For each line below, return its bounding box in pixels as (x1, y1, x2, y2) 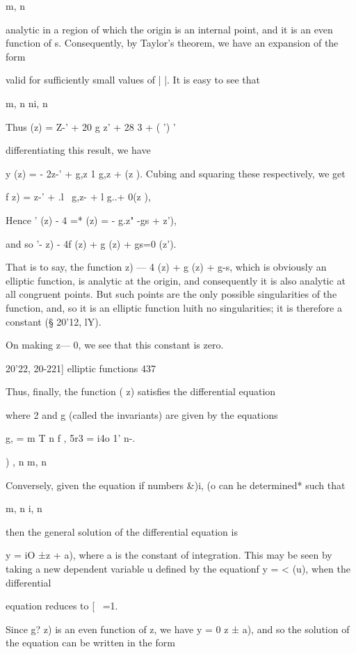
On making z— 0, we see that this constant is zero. (6, 337, 224, 352)
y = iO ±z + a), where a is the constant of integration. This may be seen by (6, 548, 332, 562)
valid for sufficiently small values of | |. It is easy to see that (6, 72, 261, 87)
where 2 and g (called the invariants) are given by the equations (6, 407, 278, 422)
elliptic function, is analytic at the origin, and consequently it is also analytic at (6, 273, 346, 287)
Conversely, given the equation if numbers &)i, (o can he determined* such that (6, 477, 346, 492)
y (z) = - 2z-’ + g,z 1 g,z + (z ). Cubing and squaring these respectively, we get (6, 166, 346, 180)
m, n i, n (6, 501, 42, 516)
